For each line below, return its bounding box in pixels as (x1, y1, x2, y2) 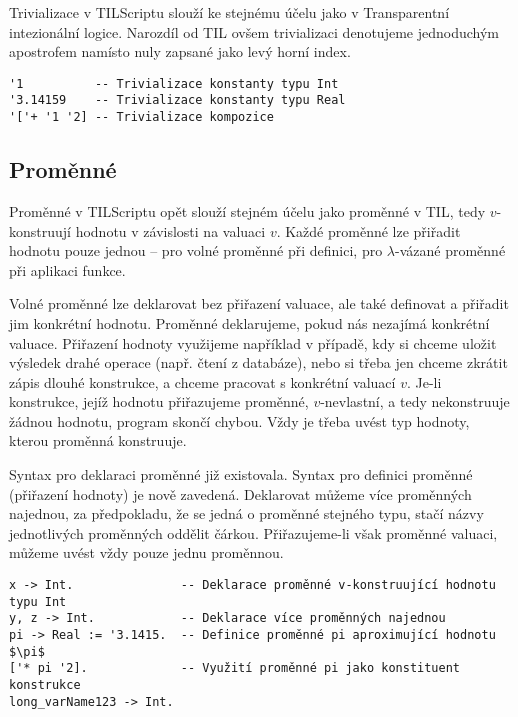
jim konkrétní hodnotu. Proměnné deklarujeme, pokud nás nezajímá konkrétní (9, 312, 490, 333)
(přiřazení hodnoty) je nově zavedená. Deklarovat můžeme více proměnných (9, 483, 472, 504)
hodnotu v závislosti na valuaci (75, 220, 266, 241)
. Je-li (406, 371, 442, 392)
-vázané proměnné (395, 240, 506, 261)
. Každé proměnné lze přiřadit (276, 220, 461, 241)
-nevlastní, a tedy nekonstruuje (320, 391, 510, 412)
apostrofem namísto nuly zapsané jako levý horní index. (9, 41, 351, 62)
